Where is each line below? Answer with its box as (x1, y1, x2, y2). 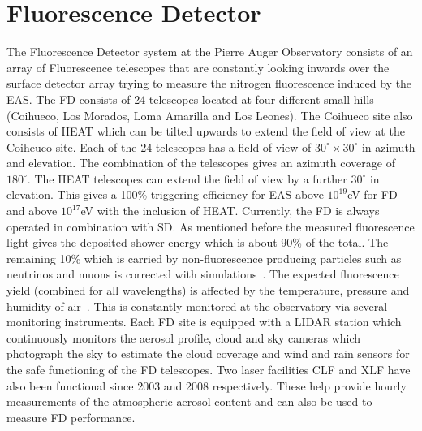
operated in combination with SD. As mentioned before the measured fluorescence (6, 218, 415, 235)
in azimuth (361, 138, 416, 155)
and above (6, 202, 58, 219)
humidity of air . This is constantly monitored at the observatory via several (6, 297, 388, 314)
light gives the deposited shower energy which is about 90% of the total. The (6, 234, 389, 251)
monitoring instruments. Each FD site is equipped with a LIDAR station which (6, 313, 402, 330)
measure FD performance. (6, 408, 136, 425)
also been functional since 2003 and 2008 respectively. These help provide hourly (6, 377, 407, 394)
